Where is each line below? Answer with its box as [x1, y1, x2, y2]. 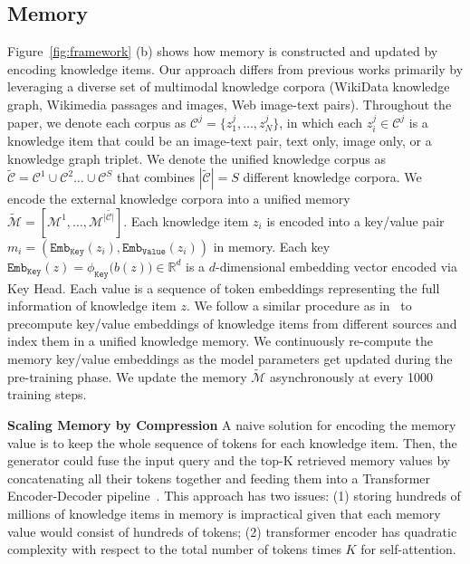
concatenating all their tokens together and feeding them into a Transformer [7, 468, 431, 487]
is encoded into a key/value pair [266, 211, 445, 230]
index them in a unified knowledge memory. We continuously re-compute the [7, 331, 433, 350]
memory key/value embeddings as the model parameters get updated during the [7, 349, 453, 368]
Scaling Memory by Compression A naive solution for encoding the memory [7, 415, 456, 434]
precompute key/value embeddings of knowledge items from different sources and [7, 313, 457, 332]
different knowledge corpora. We [243, 167, 422, 186]
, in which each [279, 112, 363, 131]
